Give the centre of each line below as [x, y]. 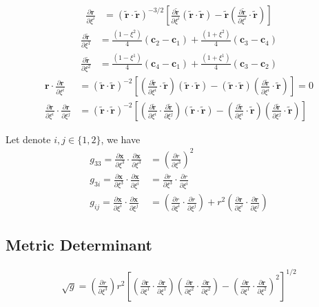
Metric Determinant [79, 244]
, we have [121, 139]
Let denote [28, 139]
